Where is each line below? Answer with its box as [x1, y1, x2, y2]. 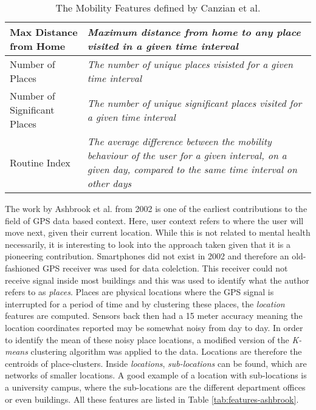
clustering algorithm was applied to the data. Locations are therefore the [30, 345, 302, 358]
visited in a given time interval [87, 39, 238, 53]
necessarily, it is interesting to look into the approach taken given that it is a [5, 237, 290, 250]
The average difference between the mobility [87, 134, 272, 148]
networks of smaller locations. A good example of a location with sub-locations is [5, 369, 307, 381]
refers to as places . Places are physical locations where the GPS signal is [5, 285, 274, 298]
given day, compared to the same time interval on [87, 162, 297, 176]
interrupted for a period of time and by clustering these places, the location [5, 297, 285, 310]
